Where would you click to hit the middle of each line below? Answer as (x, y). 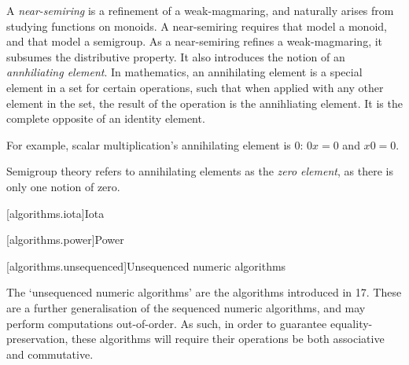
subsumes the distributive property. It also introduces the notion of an (176, 56)
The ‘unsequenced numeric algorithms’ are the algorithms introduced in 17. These (204, 292)
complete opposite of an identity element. (106, 118)
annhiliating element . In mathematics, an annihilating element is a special (184, 72)
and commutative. (50, 354)
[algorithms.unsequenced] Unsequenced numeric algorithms (146, 265)
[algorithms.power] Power (65, 240)
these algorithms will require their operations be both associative (228, 339)
